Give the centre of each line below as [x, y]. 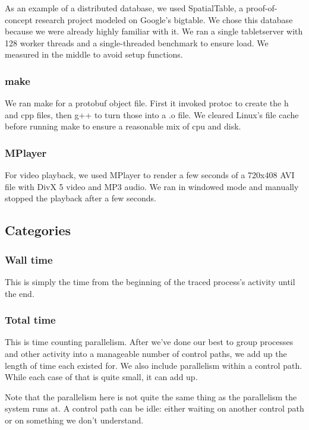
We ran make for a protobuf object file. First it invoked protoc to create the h [147, 103]
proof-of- [261, 8]
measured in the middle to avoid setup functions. [94, 54]
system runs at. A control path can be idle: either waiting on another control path [154, 408]
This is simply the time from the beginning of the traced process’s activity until [150, 281]
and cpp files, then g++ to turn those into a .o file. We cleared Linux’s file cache [152, 114]
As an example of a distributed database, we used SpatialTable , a [124, 8]
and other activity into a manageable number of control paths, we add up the [146, 353]
